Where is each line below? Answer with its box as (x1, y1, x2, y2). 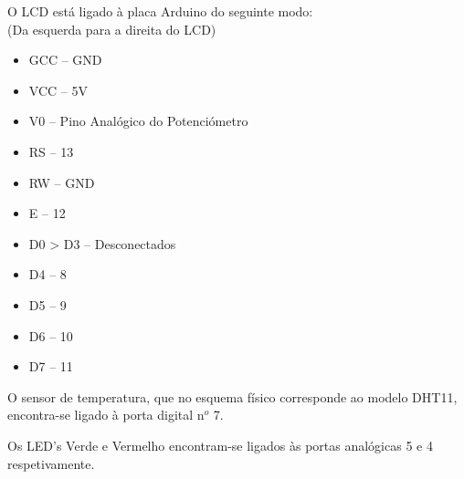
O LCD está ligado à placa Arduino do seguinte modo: (7, 2, 313, 20)
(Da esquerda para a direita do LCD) (7, 19, 216, 38)
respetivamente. (7, 453, 95, 473)
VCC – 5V (28, 80, 88, 99)
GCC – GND (28, 50, 102, 69)
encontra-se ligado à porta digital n (7, 405, 205, 424)
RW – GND (28, 172, 95, 192)
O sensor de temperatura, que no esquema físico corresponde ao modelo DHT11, (7, 387, 458, 406)
